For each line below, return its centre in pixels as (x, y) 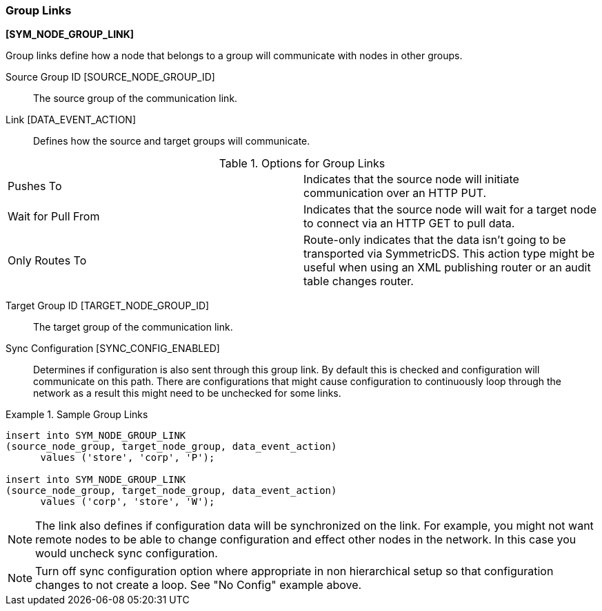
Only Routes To (47, 261)
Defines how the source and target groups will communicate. (172, 141)
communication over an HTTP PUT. (395, 193)
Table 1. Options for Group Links (302, 164)
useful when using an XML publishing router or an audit (447, 268)
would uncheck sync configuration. (127, 553)
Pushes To (35, 186)
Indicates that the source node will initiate (411, 179)
